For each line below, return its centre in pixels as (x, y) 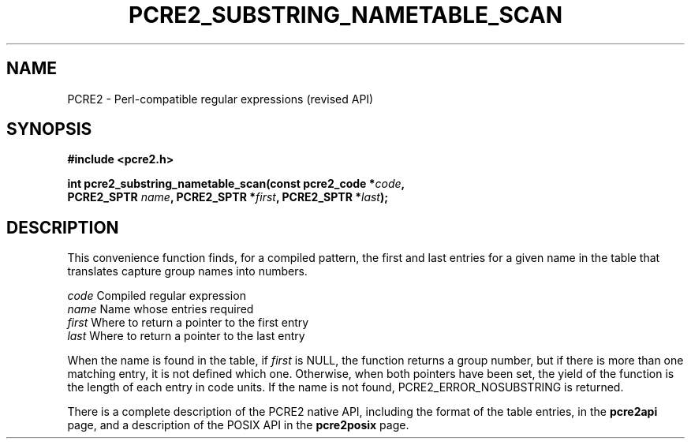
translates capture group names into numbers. (187, 271)
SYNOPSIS (49, 129)
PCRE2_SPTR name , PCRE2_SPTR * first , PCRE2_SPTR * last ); (228, 197)
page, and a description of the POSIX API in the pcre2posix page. (238, 425)
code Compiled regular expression (157, 296)
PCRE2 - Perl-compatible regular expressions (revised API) (220, 99)
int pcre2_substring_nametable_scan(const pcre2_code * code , (236, 184)
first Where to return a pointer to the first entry (188, 323)
